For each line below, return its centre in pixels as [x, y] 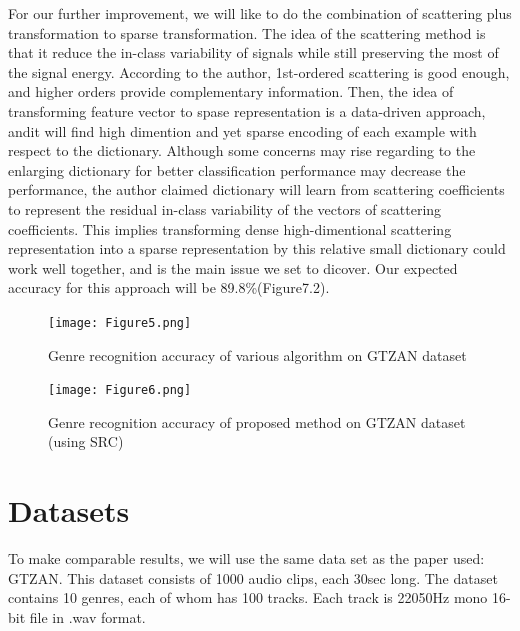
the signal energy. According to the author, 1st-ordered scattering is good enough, [259, 71]
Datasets [69, 510]
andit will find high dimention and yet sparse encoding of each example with [242, 130]
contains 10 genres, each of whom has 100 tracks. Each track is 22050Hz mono [248, 597]
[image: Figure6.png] [120, 390]
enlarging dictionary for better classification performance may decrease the [237, 169]
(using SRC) [86, 441]
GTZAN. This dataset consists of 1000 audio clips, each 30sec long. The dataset [253, 577]
